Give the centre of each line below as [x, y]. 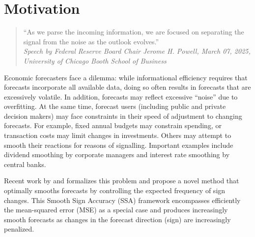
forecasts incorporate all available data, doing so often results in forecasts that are [127, 87]
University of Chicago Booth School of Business [95, 60]
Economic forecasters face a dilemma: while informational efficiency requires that [126, 77]
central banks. [25, 164]
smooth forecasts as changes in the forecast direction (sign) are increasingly [117, 219]
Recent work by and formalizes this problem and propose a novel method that [122, 181]
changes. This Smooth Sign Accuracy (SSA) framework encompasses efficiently [122, 200]
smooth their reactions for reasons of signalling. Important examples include [119, 145]
